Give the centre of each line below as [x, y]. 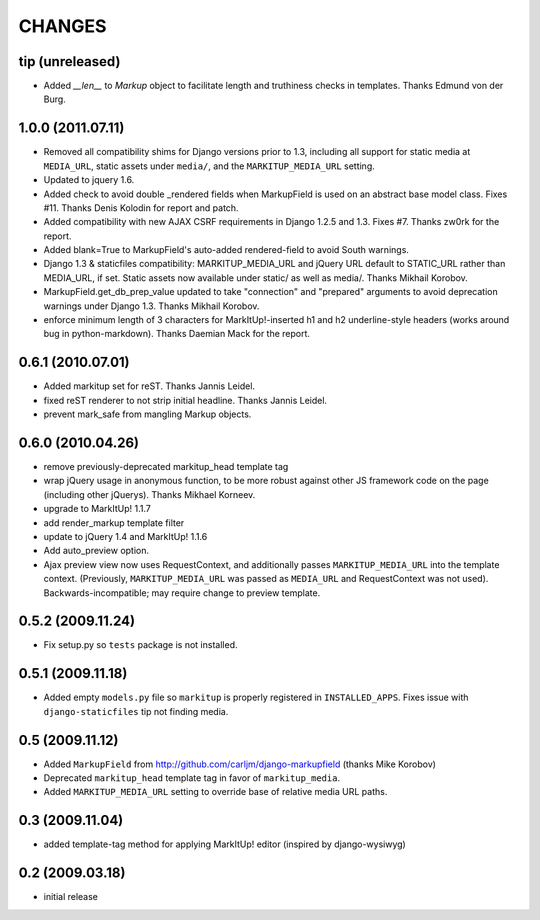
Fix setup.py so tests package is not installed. [140, 645]
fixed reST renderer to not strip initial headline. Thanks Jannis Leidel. [185, 400]
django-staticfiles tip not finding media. [136, 711]
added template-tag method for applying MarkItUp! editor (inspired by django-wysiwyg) [225, 844]
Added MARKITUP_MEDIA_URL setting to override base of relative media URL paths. [215, 792]
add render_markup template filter [114, 522]
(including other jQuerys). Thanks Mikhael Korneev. [149, 494]
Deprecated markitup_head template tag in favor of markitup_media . [191, 778]
